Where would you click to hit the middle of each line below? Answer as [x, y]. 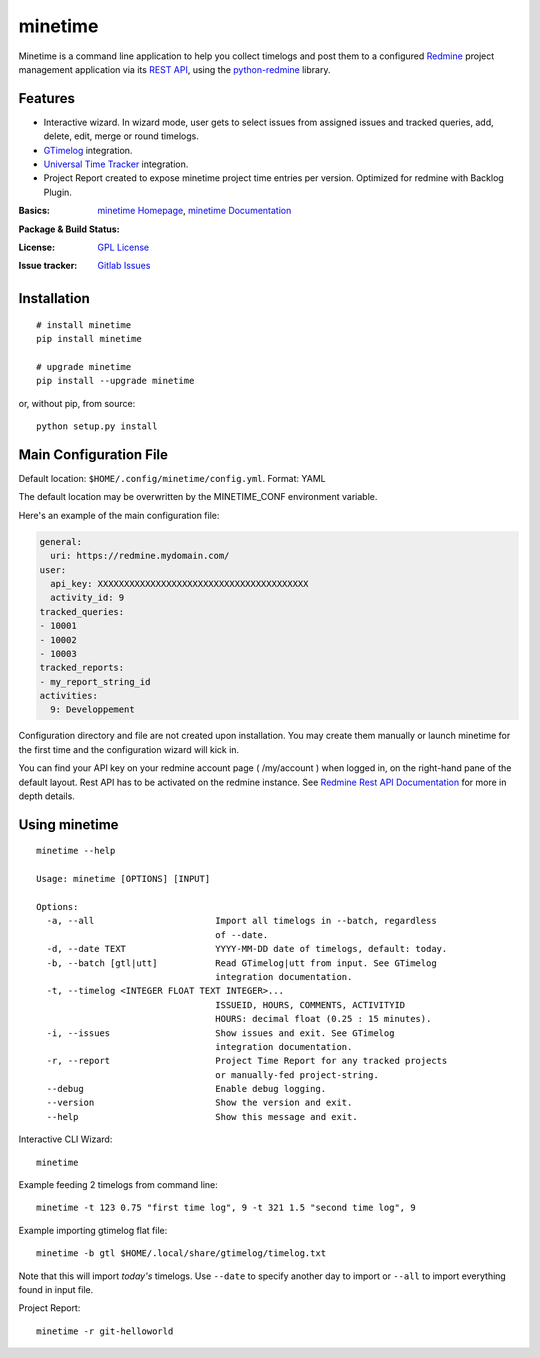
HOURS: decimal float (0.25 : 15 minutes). [323, 1019]
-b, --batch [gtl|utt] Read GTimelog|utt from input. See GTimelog [241, 963]
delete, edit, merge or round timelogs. [121, 136]
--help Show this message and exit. [202, 1116]
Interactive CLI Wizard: [65, 1139]
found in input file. [56, 1289]
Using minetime [68, 824]
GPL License [123, 247]
